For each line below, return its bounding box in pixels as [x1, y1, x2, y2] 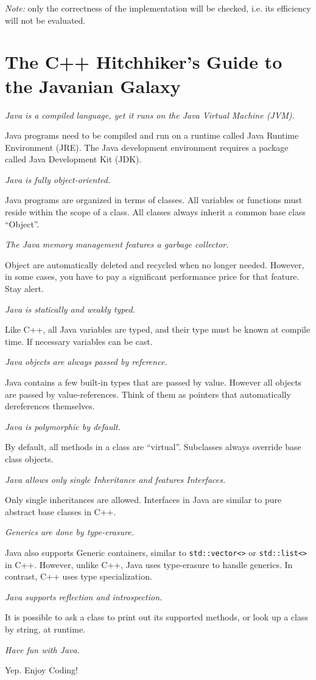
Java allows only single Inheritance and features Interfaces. [5, 473, 226, 485]
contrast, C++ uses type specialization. [5, 570, 152, 583]
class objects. [5, 452, 54, 465]
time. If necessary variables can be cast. [5, 335, 153, 347]
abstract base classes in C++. [5, 505, 116, 518]
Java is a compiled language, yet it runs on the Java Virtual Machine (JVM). [5, 108, 295, 121]
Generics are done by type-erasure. [5, 526, 134, 538]
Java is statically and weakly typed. [5, 302, 135, 315]
